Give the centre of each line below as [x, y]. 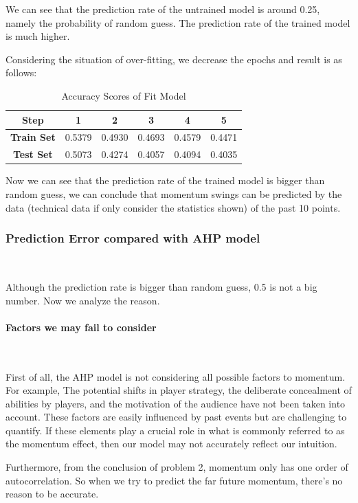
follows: [21, 72]
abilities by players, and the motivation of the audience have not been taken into [176, 403]
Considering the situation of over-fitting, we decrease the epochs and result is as [174, 59]
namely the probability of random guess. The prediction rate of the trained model [178, 22]
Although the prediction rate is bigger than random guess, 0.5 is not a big [161, 286]
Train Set [33, 137]
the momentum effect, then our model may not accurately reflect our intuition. [171, 444]
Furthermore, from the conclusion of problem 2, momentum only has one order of [177, 467]
